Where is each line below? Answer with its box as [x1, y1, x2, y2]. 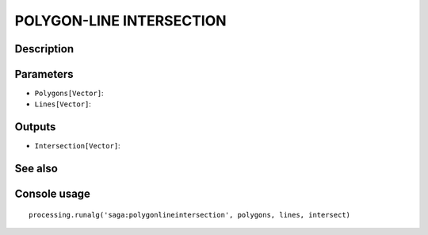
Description [14, 42, 75, 56]
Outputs [14, 120, 56, 134]
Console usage [14, 187, 91, 201]
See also [14, 162, 59, 175]
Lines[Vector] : [34, 99, 91, 109]
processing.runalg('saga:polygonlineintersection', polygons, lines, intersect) [29, 210, 351, 219]
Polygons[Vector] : [34, 88, 104, 98]
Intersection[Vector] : [34, 141, 120, 151]
